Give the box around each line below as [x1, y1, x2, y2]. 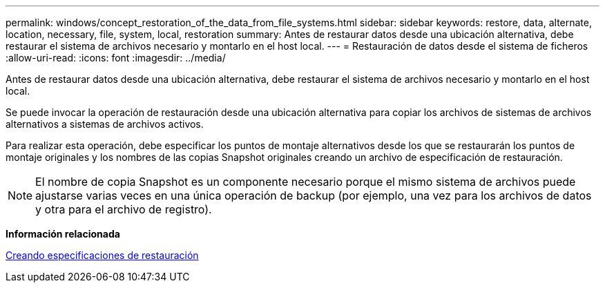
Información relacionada [6, 228, 120, 240]
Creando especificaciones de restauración [6, 249, 199, 261]
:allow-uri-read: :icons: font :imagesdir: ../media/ [6, 52, 226, 64]
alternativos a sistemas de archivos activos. [6, 118, 204, 130]
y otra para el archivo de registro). [35, 202, 212, 216]
